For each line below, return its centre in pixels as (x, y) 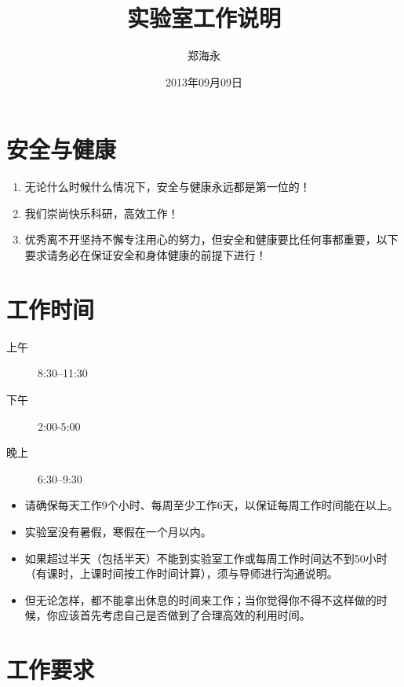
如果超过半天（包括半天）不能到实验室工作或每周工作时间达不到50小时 (206, 558)
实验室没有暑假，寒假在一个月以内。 (118, 531)
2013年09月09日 (204, 81)
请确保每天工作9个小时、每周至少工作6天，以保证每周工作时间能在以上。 (211, 505)
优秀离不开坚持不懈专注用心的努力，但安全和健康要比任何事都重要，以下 (211, 239)
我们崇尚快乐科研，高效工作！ (102, 213)
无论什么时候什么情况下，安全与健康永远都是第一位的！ (167, 187)
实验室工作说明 (204, 18)
